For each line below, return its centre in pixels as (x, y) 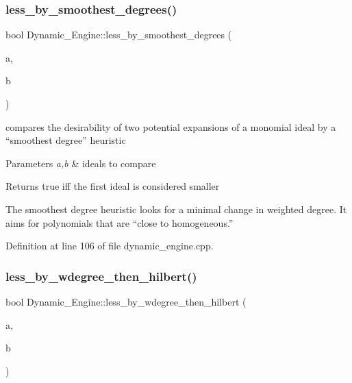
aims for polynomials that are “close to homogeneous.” (120, 222)
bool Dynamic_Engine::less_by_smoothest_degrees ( (119, 35)
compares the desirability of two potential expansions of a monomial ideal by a (171, 126)
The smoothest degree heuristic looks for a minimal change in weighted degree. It (176, 209)
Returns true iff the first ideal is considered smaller (113, 186)
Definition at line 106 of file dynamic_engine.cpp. (110, 246)
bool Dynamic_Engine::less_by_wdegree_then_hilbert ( (126, 301)
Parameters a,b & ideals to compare (81, 163)
